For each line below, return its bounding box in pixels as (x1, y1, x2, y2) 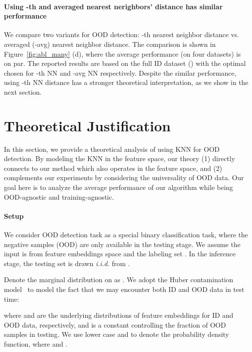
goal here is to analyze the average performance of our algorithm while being (4, 182, 233, 192)
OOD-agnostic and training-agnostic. (4, 191, 114, 202)
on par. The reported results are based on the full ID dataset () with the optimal (4, 58, 246, 68)
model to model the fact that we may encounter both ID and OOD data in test (4, 284, 245, 294)
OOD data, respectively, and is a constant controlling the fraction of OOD (4, 319, 226, 330)
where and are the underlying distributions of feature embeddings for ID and (4, 310, 233, 320)
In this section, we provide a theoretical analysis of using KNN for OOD (4, 144, 220, 154)
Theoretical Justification (4, 115, 171, 135)
